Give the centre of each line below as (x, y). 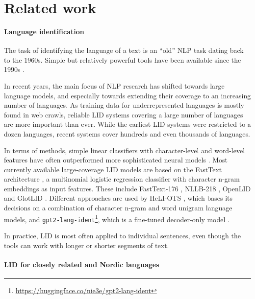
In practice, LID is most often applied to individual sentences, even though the (122, 235)
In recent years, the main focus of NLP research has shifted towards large (114, 85)
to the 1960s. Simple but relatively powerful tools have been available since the (123, 59)
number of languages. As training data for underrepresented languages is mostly (124, 105)
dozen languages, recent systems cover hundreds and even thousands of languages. (127, 133)
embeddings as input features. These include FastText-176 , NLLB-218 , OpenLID (127, 188)
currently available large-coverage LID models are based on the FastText (113, 169)
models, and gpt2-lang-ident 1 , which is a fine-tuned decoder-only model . (117, 218)
